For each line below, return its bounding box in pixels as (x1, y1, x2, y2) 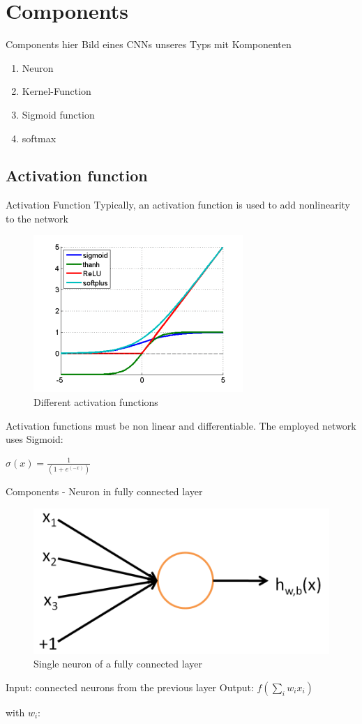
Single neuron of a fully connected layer (33, 656, 202, 671)
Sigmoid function (22, 107, 95, 121)
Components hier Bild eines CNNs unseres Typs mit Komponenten (6, 37, 292, 52)
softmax (22, 130, 56, 145)
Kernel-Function (22, 84, 91, 98)
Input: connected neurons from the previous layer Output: (6, 679, 254, 694)
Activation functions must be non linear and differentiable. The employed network (6, 418, 356, 432)
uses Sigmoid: (6, 432, 63, 446)
